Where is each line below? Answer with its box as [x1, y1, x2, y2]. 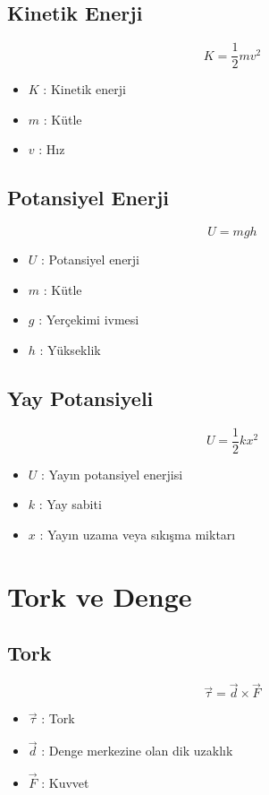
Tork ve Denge [7, 577, 192, 614]
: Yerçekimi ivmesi [38, 310, 139, 329]
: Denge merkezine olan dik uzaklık [41, 741, 233, 760]
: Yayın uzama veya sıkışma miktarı [39, 525, 236, 544]
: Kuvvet [41, 773, 89, 792]
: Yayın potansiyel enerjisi [41, 464, 183, 483]
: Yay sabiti [38, 495, 102, 514]
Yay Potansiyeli [7, 385, 154, 412]
